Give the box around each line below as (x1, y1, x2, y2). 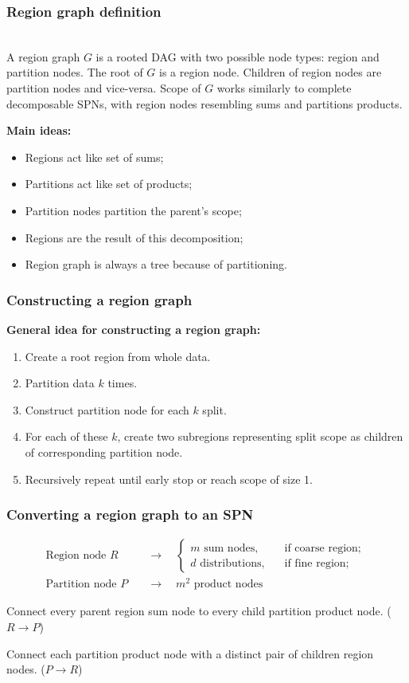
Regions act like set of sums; (25, 148, 164, 165)
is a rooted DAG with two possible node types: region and (95, 48, 380, 65)
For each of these (25, 428, 108, 445)
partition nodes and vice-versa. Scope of (6, 80, 201, 96)
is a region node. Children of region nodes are (159, 64, 382, 80)
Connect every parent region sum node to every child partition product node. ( (6, 603, 391, 619)
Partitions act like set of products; (25, 175, 193, 192)
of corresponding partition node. (25, 443, 183, 460)
